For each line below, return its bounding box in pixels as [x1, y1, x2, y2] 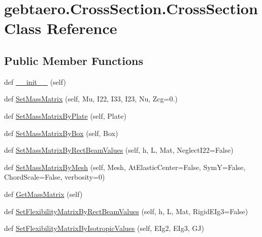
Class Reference [4, 18, 117, 39]
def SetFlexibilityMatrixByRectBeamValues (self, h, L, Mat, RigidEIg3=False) [4, 206, 248, 216]
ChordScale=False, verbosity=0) [4, 172, 105, 182]
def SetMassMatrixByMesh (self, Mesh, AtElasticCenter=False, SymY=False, [4, 161, 246, 172]
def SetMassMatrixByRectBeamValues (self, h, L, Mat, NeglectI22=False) [4, 145, 234, 155]
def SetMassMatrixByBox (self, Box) [4, 127, 118, 138]
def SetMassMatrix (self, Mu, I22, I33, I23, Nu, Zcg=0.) [4, 93, 178, 104]
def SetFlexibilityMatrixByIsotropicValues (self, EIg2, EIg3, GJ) [4, 223, 204, 233]
